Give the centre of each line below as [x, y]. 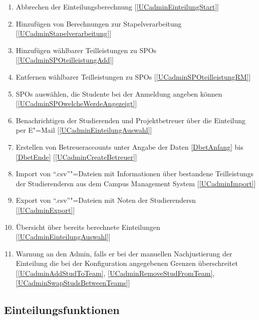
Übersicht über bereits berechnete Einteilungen [88, 227]
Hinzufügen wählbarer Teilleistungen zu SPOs [86, 50]
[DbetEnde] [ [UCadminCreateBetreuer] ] [76, 156]
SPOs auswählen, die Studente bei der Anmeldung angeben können [119, 93]
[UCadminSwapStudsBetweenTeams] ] [73, 283]
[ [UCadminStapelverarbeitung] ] [64, 33]
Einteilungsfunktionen [62, 310]
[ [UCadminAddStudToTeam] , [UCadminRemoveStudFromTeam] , [115, 273]
